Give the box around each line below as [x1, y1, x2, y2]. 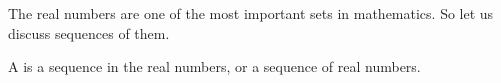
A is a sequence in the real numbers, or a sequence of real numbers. [8, 56, 421, 77]
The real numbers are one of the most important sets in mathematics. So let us [8, 3, 494, 23]
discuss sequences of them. [8, 22, 170, 43]
